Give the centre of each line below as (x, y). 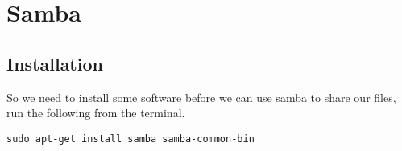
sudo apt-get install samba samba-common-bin (131, 139)
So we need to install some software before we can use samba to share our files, (201, 97)
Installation (55, 63)
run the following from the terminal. (96, 113)
